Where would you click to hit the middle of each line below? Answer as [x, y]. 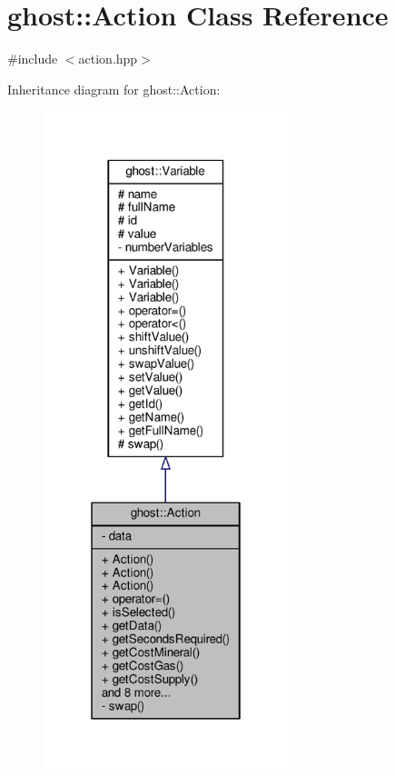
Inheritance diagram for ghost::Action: [114, 89]
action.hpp [108, 59]
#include [33, 59]
